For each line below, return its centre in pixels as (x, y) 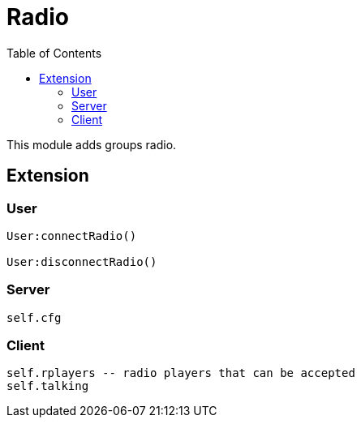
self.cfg (34, 317)
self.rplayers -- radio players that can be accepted (181, 373)
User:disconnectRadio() (82, 261)
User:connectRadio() (72, 236)
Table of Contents (54, 53)
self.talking (48, 386)
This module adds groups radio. (92, 144)
